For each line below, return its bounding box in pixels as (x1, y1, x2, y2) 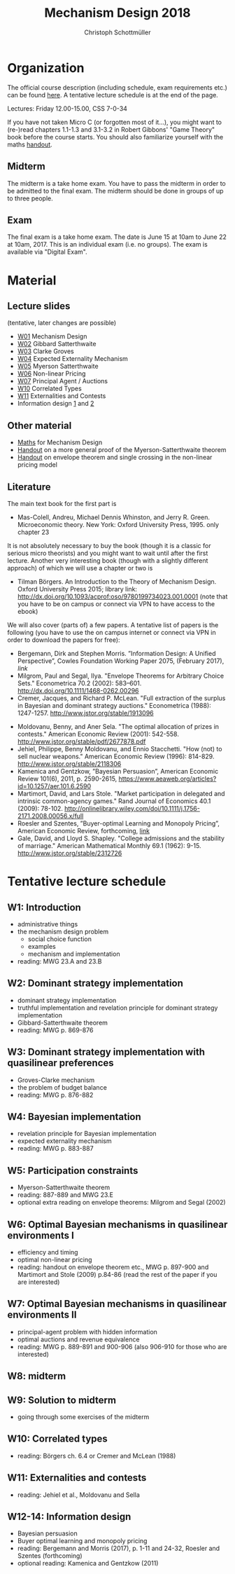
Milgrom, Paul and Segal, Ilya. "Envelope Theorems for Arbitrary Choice (17, 671, 225, 680)
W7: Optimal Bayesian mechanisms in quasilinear (7, 1298, 227, 1310)
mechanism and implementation (27, 950, 120, 958)
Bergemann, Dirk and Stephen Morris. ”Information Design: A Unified (17, 649, 216, 657)
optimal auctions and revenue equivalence (17, 1335, 140, 1343)
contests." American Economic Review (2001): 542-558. (17, 730, 180, 738)
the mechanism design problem (17, 927, 109, 936)
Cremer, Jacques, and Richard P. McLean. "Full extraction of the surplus (17, 694, 226, 702)
